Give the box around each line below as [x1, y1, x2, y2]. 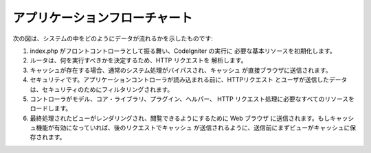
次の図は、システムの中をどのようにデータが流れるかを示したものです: [12, 34, 213, 43]
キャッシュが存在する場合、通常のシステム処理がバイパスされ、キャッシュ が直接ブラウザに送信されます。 [30, 66, 332, 74]
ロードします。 [30, 104, 72, 113]
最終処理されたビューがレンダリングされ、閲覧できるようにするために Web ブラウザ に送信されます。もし [30, 114, 330, 122]
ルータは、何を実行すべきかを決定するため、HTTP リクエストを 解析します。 [30, 56, 247, 64]
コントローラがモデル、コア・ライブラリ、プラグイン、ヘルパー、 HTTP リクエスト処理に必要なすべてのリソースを [30, 95, 355, 103]
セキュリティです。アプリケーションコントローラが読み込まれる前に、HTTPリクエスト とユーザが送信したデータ [30, 75, 348, 84]
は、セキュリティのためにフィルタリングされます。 [30, 85, 174, 93]
